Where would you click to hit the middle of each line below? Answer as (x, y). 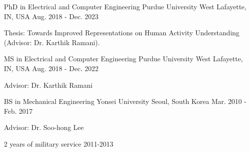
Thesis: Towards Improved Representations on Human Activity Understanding (122, 33)
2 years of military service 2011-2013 (59, 143)
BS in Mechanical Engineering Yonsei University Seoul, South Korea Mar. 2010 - (125, 101)
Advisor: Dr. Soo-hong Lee (44, 127)
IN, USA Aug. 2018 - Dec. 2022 (51, 68)
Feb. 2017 (18, 111)
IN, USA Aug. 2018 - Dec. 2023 (51, 16)
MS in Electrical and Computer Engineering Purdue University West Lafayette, (124, 59)
